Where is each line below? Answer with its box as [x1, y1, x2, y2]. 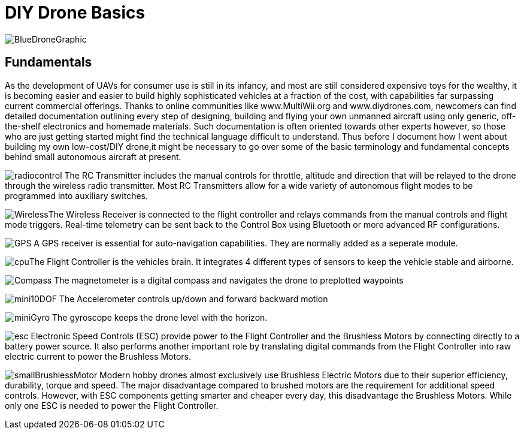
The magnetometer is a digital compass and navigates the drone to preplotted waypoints [54, 275, 404, 285]
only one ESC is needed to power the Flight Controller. [5, 400, 219, 411]
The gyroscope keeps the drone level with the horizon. [52, 312, 268, 323]
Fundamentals [5, 55, 92, 70]
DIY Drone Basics [5, 2, 146, 23]
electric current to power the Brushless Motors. [5, 351, 192, 361]
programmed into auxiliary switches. [5, 190, 149, 201]
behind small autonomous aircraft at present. [5, 151, 181, 162]
